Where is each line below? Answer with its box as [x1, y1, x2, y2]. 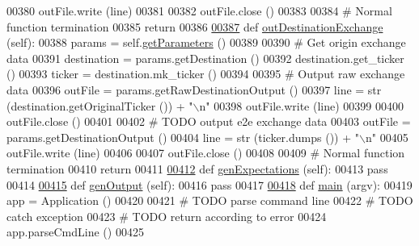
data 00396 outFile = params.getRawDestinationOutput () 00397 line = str [6, 81, 382, 98]
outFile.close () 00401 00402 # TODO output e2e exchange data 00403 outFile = [6, 113, 411, 130]
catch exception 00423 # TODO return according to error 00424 [6, 207, 327, 224]
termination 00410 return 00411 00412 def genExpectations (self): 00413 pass [6, 160, 388, 177]
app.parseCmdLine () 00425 [6, 223, 144, 240]
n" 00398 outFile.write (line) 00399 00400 [199, 97, 404, 114]
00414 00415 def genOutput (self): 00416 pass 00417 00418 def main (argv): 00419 [6, 176, 413, 193]
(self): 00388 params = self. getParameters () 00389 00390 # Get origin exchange [6, 34, 406, 51]
